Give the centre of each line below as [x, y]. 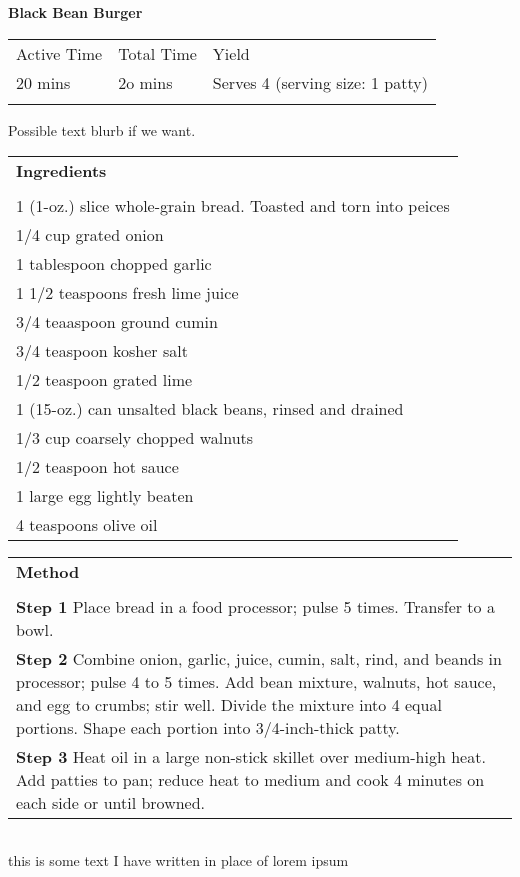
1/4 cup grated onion [90, 235]
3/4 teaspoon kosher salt [102, 351]
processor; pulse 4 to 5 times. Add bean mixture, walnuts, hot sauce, [256, 682]
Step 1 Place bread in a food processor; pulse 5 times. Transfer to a [255, 607]
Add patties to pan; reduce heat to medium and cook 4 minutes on [250, 780]
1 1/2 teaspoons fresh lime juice [127, 293]
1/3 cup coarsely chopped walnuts [135, 438]
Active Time [59, 53]
